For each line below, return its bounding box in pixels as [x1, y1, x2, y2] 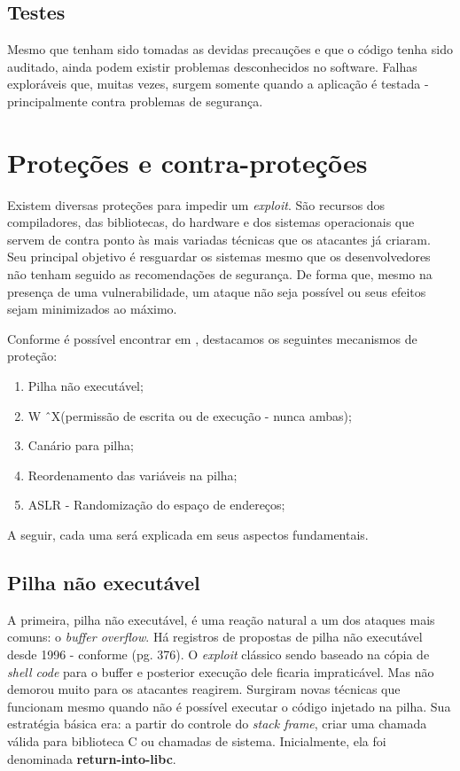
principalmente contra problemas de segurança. [7, 91, 263, 110]
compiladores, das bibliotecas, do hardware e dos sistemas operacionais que [7, 213, 415, 231]
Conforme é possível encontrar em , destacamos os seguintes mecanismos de [7, 329, 417, 347]
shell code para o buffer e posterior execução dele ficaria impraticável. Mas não [7, 662, 434, 681]
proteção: [7, 347, 58, 365]
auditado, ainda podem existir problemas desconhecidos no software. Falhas [7, 57, 417, 75]
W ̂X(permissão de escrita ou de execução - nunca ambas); [27, 406, 352, 424]
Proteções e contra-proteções [7, 144, 368, 180]
